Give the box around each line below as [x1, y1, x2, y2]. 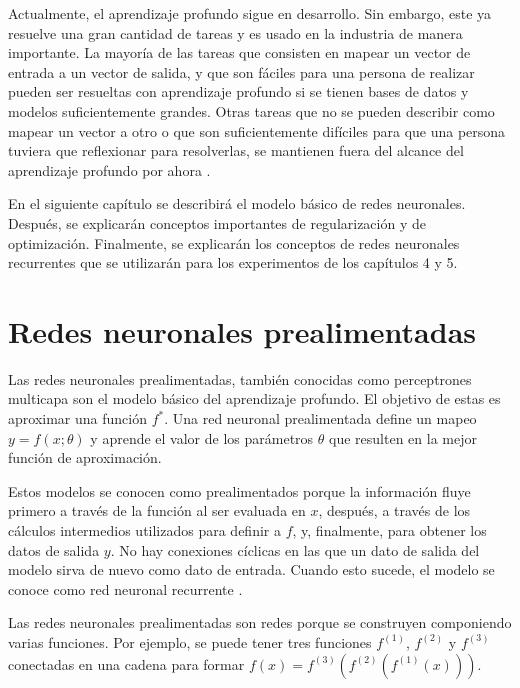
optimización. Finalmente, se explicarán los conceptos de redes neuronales [8, 232, 460, 253]
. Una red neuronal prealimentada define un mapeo [164, 408, 477, 429]
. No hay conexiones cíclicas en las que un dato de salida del [110, 539, 480, 560]
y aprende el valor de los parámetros [90, 427, 314, 448]
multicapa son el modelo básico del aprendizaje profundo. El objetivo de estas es [8, 388, 501, 409]
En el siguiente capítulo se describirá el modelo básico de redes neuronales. [8, 193, 466, 214]
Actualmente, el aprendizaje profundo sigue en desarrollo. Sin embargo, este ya [8, 3, 492, 23]
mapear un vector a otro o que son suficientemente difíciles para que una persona [8, 120, 506, 141]
